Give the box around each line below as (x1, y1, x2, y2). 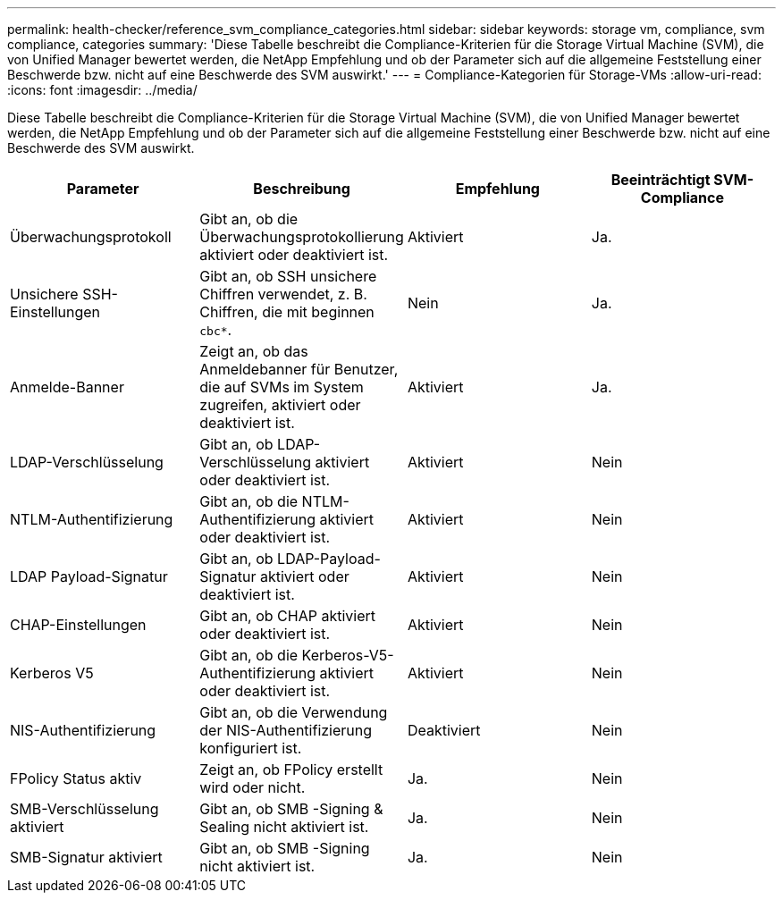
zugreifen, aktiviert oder (199, 396, 361, 414)
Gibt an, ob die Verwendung (199, 703, 388, 721)
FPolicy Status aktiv (10, 770, 142, 787)
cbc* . (199, 321, 232, 339)
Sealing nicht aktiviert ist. (199, 818, 369, 836)
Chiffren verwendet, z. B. (199, 285, 367, 303)
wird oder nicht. (199, 778, 306, 796)
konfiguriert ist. (199, 739, 302, 757)
